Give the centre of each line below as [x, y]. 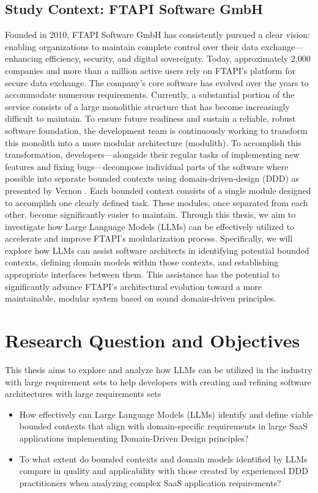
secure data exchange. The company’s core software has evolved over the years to [157, 82]
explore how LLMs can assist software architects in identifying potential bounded [157, 250]
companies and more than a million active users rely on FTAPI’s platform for [150, 70]
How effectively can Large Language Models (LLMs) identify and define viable [166, 414]
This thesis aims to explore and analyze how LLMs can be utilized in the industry [159, 369]
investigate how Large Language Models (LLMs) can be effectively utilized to [150, 226]
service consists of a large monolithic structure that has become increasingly [147, 106]
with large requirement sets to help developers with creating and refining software [158, 381]
